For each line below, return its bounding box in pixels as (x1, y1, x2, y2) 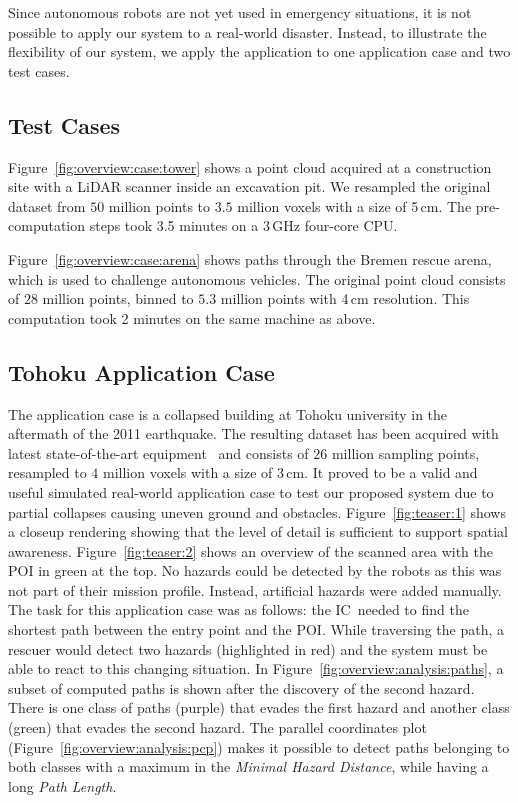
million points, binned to (42, 288, 194, 309)
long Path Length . (8, 775, 117, 796)
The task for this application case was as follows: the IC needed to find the (8, 599, 469, 620)
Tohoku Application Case (8, 356, 275, 387)
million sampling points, (331, 442, 480, 463)
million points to (108, 195, 211, 216)
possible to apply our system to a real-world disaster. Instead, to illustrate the (8, 21, 487, 42)
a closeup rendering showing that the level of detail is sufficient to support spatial (8, 521, 508, 542)
